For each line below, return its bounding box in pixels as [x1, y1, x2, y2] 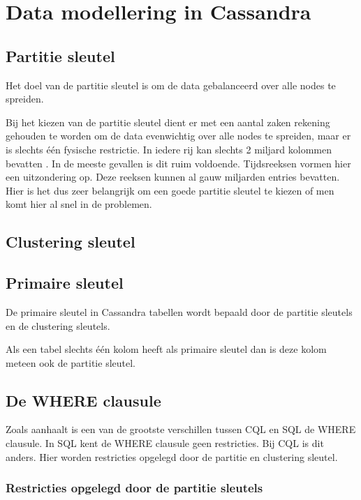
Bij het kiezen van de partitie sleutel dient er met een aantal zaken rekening [6, 114, 330, 129]
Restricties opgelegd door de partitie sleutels [6, 479, 263, 497]
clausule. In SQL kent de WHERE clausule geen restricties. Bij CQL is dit [6, 436, 324, 450]
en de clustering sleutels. [6, 318, 110, 333]
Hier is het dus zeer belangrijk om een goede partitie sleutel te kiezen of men [6, 183, 334, 197]
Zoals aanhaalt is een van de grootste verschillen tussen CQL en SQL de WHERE [6, 422, 356, 437]
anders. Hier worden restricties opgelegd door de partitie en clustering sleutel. [6, 449, 338, 464]
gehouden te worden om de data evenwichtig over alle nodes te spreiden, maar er [6, 128, 351, 143]
